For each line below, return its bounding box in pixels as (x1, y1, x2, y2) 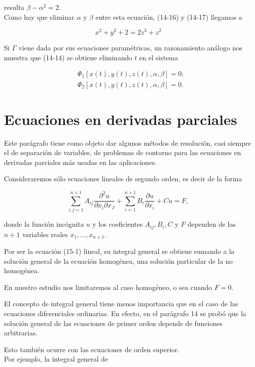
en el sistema (139, 52, 179, 62)
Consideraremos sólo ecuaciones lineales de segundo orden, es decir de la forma (4, 173, 242, 184)
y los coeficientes (92, 219, 143, 229)
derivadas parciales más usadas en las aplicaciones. (4, 157, 157, 167)
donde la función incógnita (4, 219, 84, 229)
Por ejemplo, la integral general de (4, 354, 108, 364)
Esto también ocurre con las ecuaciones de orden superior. (4, 344, 180, 354)
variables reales (22, 229, 68, 239)
